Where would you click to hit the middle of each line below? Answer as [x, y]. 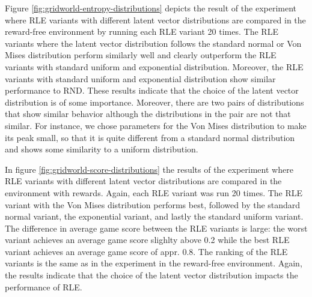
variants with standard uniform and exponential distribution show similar [140, 78]
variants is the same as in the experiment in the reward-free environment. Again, [154, 263]
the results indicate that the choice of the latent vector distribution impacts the [151, 275]
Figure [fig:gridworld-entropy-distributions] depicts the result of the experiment [151, 8]
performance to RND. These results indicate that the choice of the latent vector [152, 90]
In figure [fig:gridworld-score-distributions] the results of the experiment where [149, 169]
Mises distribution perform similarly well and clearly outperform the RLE [141, 55]
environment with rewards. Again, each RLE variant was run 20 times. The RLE [154, 192]
